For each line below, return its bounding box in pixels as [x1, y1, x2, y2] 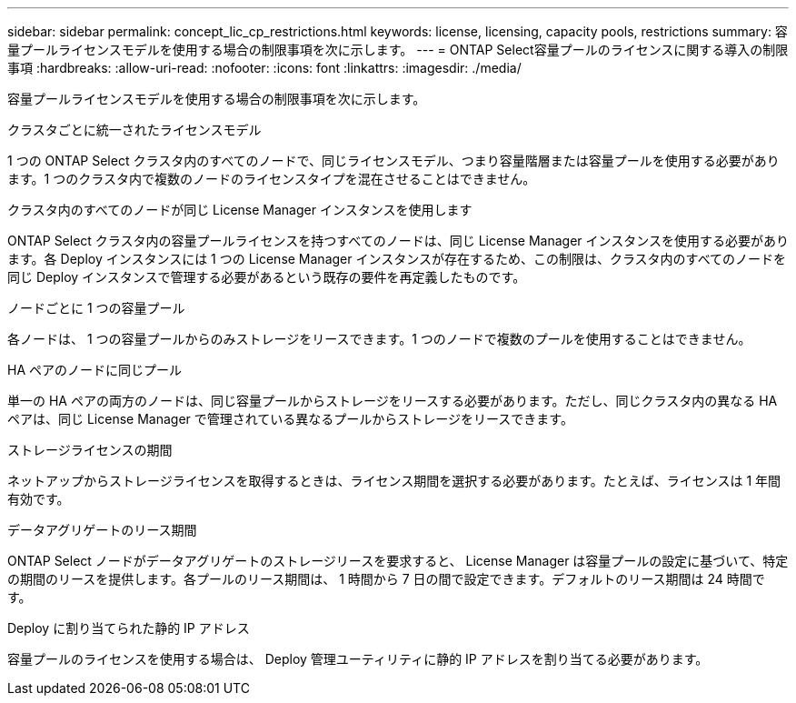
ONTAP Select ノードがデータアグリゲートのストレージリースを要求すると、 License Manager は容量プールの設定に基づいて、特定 [7, 553, 789, 568]
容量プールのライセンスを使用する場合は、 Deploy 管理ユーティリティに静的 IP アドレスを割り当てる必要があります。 [7, 651, 709, 667]
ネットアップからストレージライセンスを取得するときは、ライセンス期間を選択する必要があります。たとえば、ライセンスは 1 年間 [7, 473, 781, 488]
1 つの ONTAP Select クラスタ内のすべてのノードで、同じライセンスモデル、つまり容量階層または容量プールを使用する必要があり [7, 153, 780, 168]
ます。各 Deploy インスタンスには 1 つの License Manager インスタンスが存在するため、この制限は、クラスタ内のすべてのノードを [7, 251, 787, 266]
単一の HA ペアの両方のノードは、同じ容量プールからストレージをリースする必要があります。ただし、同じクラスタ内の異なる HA [7, 393, 778, 408]
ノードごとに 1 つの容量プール [7, 300, 185, 316]
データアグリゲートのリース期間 [7, 522, 197, 537]
